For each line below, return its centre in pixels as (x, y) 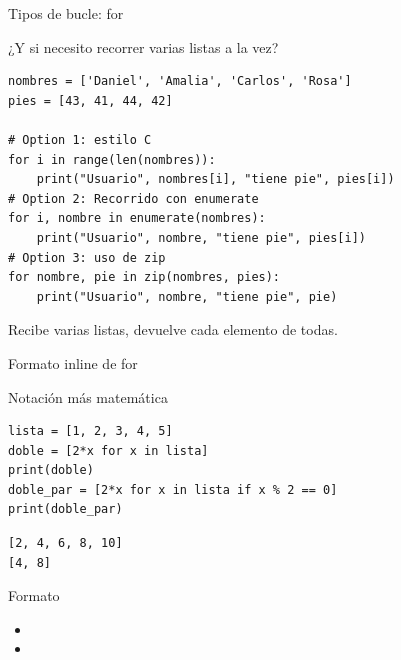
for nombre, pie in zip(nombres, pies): (144, 277)
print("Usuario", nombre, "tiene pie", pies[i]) (201, 237)
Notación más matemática (88, 396)
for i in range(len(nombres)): (112, 159)
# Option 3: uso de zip (87, 257)
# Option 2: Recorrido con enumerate (133, 198)
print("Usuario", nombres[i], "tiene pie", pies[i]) (215, 179)
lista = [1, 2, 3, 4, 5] (90, 431)
